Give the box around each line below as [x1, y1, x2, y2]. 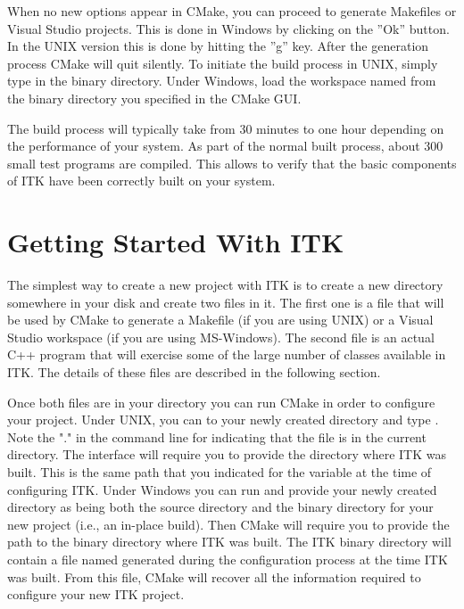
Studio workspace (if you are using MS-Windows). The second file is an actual [7, 327, 435, 346]
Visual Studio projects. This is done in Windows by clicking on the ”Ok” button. [7, 19, 450, 37]
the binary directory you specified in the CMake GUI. [7, 88, 302, 107]
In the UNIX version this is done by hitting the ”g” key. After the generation [7, 37, 429, 55]
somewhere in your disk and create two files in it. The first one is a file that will [7, 292, 444, 311]
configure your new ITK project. [7, 585, 185, 604]
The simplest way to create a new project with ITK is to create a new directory [7, 276, 443, 294]
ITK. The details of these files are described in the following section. [7, 363, 381, 382]
